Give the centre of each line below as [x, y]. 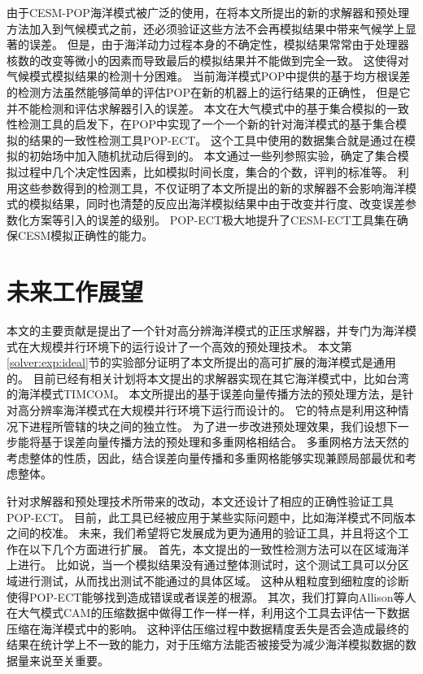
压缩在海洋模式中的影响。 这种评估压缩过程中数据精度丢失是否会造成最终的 [208, 628]
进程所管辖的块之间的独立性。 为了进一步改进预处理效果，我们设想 [207, 426]
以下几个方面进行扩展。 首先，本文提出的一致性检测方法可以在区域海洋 [219, 548]
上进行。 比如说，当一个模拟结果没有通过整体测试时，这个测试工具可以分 [202, 565]
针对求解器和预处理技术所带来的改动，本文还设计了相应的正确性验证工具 [200, 500]
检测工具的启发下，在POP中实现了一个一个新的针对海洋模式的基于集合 [206, 124]
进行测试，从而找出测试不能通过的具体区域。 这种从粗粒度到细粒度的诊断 [213, 580]
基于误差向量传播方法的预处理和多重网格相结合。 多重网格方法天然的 [225, 442]
